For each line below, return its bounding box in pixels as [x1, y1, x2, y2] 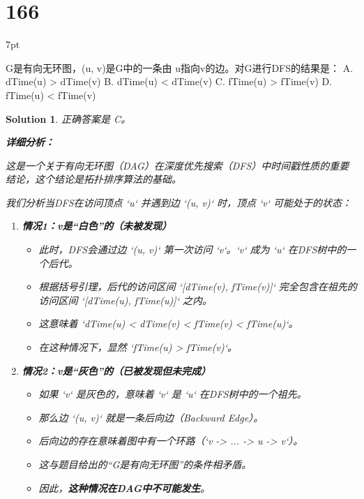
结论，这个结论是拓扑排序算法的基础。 [6, 172, 181, 186]
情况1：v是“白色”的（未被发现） [22, 218, 172, 233]
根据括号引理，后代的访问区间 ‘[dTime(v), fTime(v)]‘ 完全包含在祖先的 [38, 279, 357, 294]
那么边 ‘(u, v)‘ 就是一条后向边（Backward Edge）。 [38, 410, 264, 424]
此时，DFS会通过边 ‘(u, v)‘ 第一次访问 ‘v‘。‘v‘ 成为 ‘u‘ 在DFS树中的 [38, 242, 347, 257]
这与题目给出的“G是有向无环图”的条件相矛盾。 [38, 457, 252, 471]
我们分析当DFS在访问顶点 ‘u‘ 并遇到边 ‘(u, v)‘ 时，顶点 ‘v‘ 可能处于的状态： [6, 195, 352, 209]
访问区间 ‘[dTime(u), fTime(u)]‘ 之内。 [38, 292, 212, 307]
